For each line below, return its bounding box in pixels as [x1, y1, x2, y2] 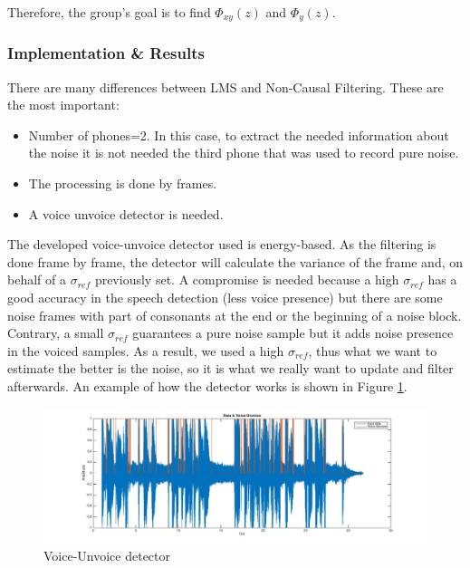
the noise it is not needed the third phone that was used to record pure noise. [28, 143, 459, 162]
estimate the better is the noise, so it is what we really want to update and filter [7, 359, 454, 378]
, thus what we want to [308, 341, 437, 360]
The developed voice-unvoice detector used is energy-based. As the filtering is [7, 235, 436, 254]
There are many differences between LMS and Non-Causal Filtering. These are [7, 77, 444, 96]
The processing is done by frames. [28, 174, 217, 193]
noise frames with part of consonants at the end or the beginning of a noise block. [7, 305, 462, 324]
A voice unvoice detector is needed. [28, 204, 224, 223]
